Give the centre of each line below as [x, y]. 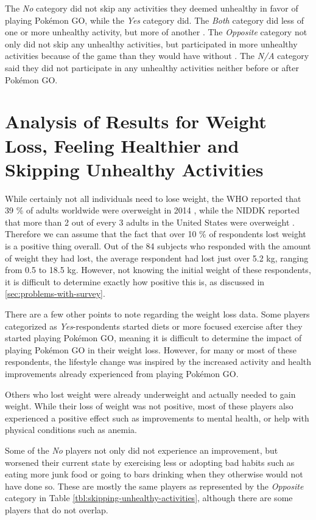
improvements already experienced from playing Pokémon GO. [122, 373]
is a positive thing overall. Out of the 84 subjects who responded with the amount [158, 246]
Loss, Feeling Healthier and [122, 145]
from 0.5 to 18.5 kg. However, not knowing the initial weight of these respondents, [158, 270]
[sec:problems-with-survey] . [55, 293]
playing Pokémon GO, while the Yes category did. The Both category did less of [155, 20]
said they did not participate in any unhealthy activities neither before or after [152, 67]
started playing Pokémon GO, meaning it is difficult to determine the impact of [153, 338]
